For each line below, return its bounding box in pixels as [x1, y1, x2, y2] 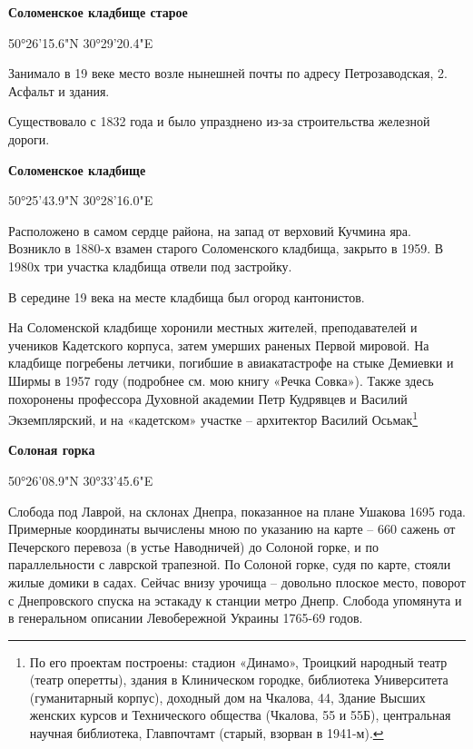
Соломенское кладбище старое [8, 3, 188, 21]
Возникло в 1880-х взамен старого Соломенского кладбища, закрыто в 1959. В [8, 239, 444, 258]
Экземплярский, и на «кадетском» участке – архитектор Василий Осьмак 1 [8, 408, 419, 429]
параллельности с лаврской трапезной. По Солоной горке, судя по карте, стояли [8, 555, 451, 574]
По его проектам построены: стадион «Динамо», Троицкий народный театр [29, 652, 448, 671]
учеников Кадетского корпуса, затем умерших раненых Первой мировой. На [8, 335, 429, 354]
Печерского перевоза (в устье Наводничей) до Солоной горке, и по [8, 537, 379, 556]
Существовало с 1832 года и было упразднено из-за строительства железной [8, 112, 430, 131]
